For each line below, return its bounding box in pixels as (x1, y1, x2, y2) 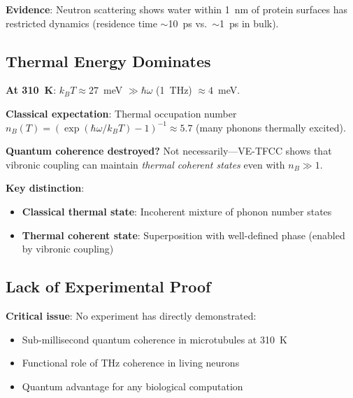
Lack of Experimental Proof (6, 276, 211, 297)
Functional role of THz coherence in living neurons (22, 355, 240, 370)
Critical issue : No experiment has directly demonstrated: (6, 308, 257, 322)
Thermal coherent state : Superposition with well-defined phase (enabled (22, 227, 345, 242)
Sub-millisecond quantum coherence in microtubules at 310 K (22, 332, 287, 346)
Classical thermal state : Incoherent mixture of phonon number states (22, 204, 332, 218)
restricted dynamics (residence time (6, 15, 157, 30)
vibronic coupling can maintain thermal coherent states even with (6, 157, 285, 171)
